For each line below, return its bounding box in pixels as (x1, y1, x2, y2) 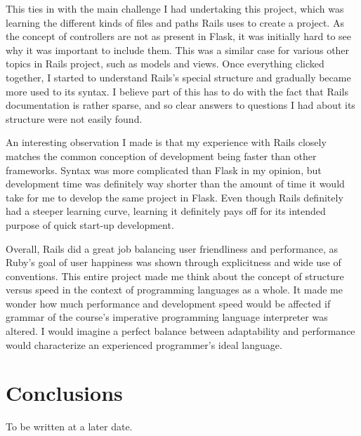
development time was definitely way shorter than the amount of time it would (6, 176, 345, 191)
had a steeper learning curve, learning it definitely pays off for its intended (6, 204, 326, 218)
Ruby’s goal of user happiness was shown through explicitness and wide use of (6, 255, 341, 270)
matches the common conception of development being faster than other (6, 148, 317, 163)
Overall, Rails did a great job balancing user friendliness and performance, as (6, 241, 338, 256)
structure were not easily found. (6, 111, 143, 126)
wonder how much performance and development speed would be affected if (6, 296, 331, 310)
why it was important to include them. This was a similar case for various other (6, 42, 350, 57)
